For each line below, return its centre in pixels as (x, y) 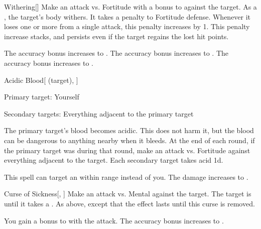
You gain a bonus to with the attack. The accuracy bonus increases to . (114, 220)
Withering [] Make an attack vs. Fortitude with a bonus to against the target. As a (130, 7)
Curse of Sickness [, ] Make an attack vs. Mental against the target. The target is (128, 194)
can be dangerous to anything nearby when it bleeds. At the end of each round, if (129, 140)
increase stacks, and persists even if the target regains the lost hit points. (116, 36)
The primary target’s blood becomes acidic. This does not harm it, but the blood (129, 130)
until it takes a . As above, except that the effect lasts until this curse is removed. (129, 203)
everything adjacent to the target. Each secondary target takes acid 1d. (114, 160)
